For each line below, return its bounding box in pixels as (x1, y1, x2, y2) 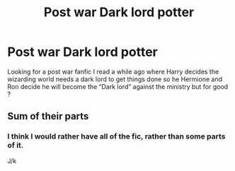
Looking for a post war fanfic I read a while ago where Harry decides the (7, 67, 219, 76)
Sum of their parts (7, 110, 89, 122)
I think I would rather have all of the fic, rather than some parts (7, 131, 226, 141)
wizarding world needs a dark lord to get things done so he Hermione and (7, 75, 223, 83)
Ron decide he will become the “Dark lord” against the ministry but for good (7, 82, 229, 90)
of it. (7, 141, 24, 151)
